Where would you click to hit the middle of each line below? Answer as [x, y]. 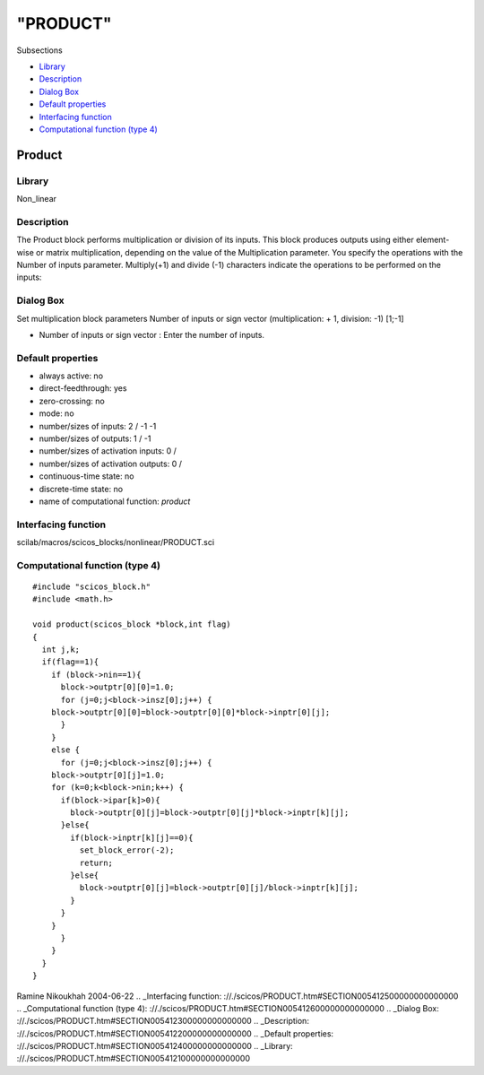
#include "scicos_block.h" [92, 587]
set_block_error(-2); [127, 850]
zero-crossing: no [72, 401]
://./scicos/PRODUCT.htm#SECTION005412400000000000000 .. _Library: [155, 1046]
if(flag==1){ [70, 662]
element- [432, 240]
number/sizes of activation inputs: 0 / [108, 451]
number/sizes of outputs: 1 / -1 [95, 438]
